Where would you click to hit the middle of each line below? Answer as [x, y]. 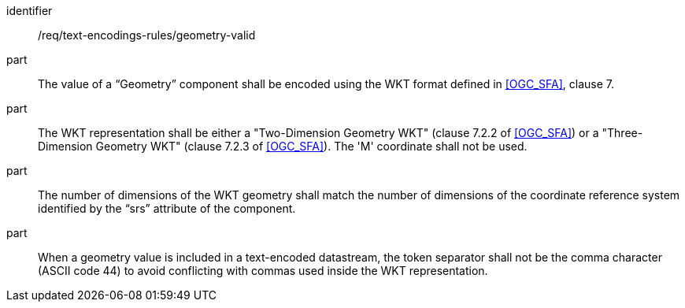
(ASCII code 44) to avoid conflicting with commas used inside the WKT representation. [263, 271]
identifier [30, 11]
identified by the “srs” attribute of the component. [167, 208]
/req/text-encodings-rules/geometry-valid [147, 35]
